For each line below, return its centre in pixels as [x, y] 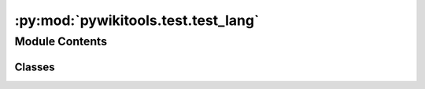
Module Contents [61, 41]
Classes [35, 67]
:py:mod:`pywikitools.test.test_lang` [137, 20]
